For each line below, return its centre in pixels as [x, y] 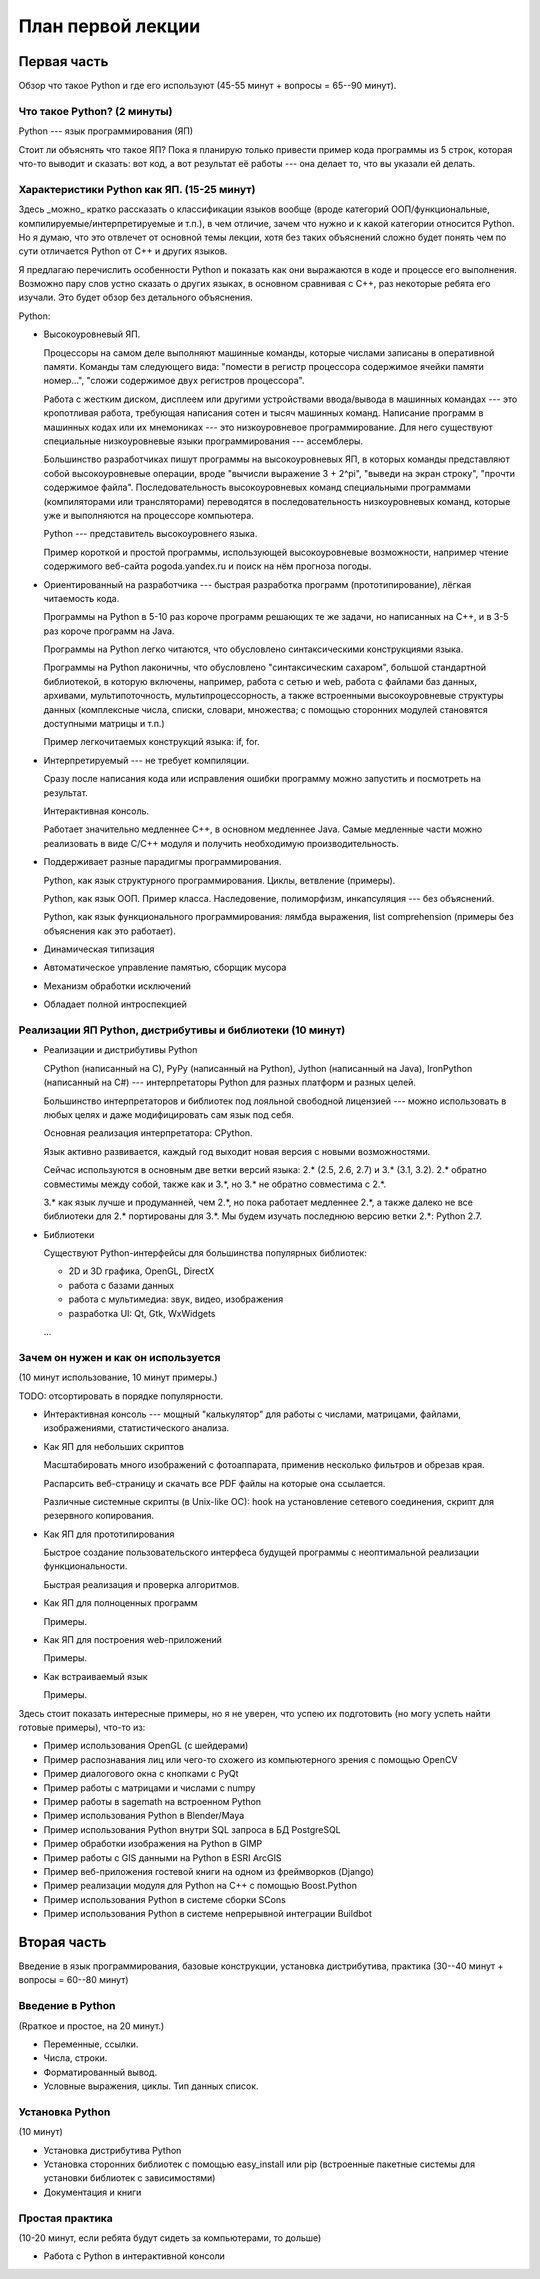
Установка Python [64, 2112]
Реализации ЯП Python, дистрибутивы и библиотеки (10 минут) [182, 1030]
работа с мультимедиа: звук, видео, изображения [176, 1299]
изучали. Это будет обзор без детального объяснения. [136, 297]
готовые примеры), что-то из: [82, 1727]
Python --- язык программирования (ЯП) [106, 131]
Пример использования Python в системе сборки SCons [165, 1899]
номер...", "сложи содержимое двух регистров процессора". [174, 381]
